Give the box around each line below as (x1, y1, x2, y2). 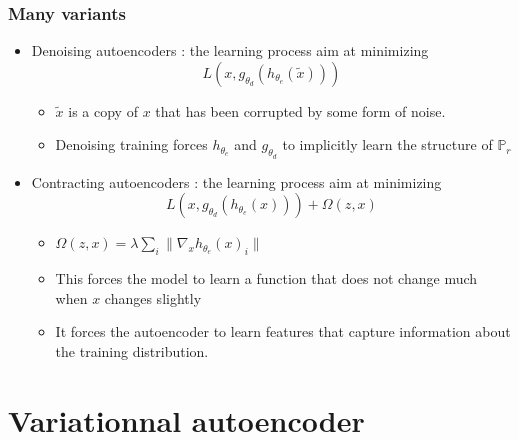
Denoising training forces (55, 134, 208, 155)
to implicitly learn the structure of (282, 134, 493, 155)
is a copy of (68, 100, 138, 121)
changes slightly (104, 287, 202, 308)
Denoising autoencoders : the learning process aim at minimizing (31, 40, 429, 61)
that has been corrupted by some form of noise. (155, 100, 446, 121)
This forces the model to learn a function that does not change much (55, 268, 478, 288)
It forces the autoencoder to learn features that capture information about (55, 321, 511, 342)
